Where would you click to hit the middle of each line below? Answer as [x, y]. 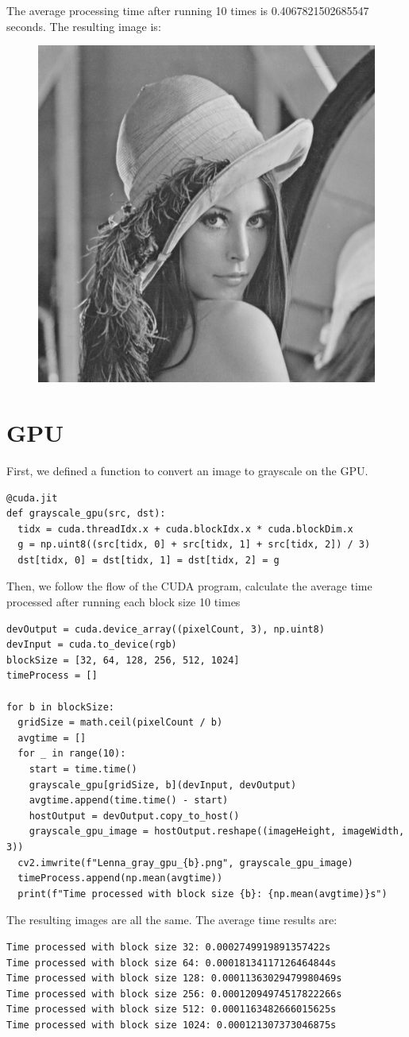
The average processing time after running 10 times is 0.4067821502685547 [188, 10]
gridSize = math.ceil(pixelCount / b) [120, 723]
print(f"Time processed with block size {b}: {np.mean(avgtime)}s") [203, 894]
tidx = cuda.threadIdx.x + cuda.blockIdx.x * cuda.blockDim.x [185, 529]
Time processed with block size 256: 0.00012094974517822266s [174, 994]
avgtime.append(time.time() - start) [129, 801]
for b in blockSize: [61, 707]
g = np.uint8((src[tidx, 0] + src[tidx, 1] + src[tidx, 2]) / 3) [194, 545]
